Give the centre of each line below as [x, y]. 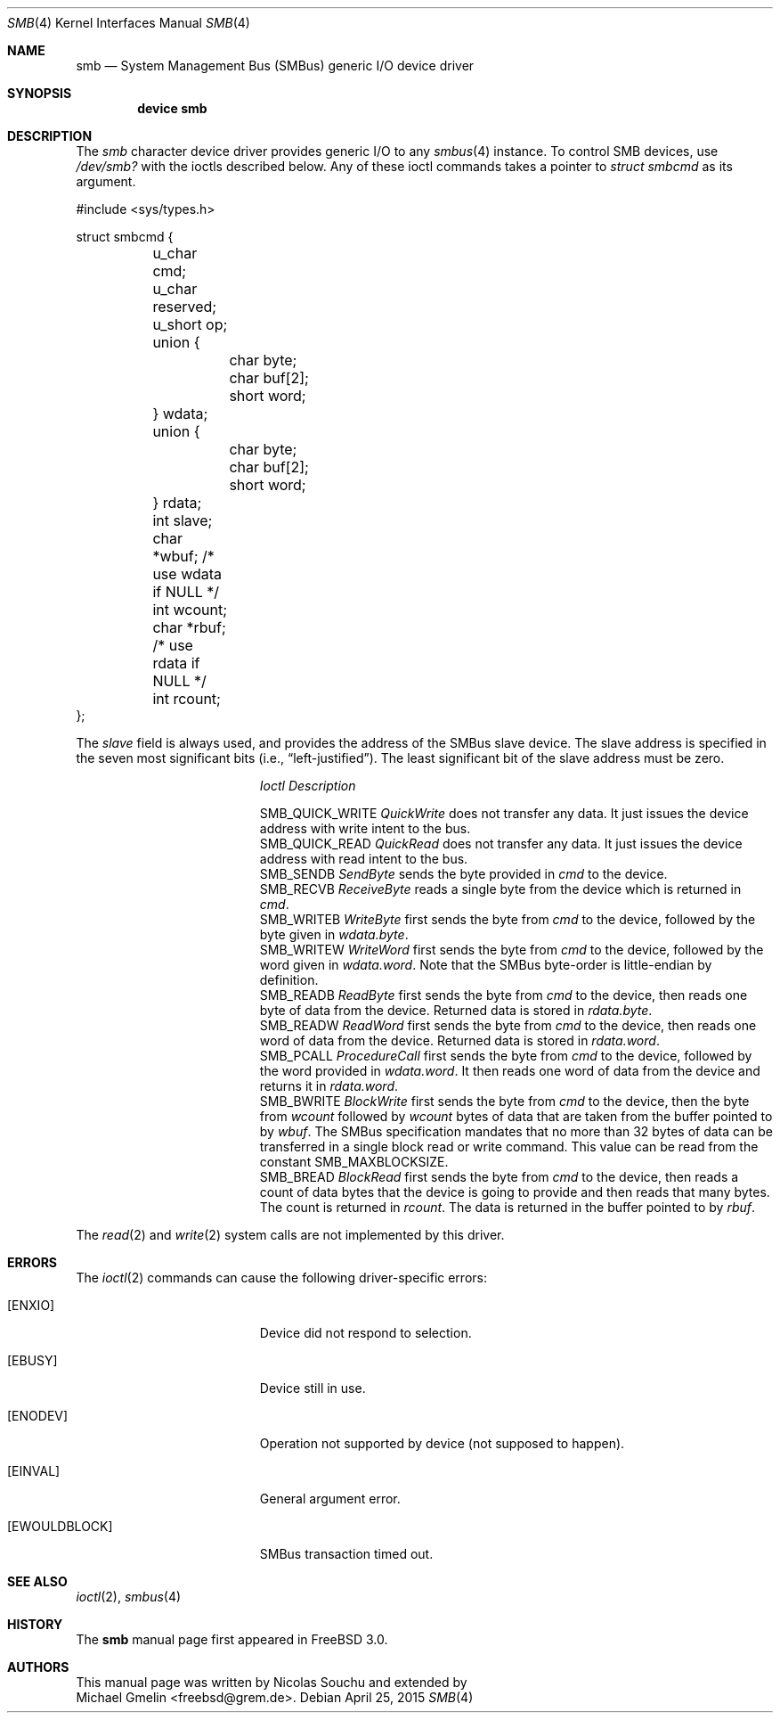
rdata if [176, 663]
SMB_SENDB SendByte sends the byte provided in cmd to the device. [463, 874]
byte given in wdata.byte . [334, 934]
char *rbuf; [189, 627]
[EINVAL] [34, 1471]
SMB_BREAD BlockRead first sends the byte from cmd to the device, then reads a [499, 1177]
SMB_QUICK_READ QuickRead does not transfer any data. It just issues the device [501, 844]
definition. [289, 980]
